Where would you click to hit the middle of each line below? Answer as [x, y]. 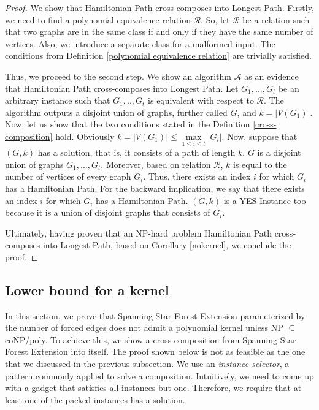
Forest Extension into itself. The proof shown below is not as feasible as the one [155, 351]
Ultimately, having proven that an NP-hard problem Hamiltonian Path [138, 233]
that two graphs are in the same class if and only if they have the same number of [159, 32]
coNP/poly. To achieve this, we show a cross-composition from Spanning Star [151, 339]
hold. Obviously [85, 136]
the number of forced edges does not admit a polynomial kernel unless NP [144, 328]
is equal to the [260, 164]
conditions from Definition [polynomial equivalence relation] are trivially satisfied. [158, 55]
